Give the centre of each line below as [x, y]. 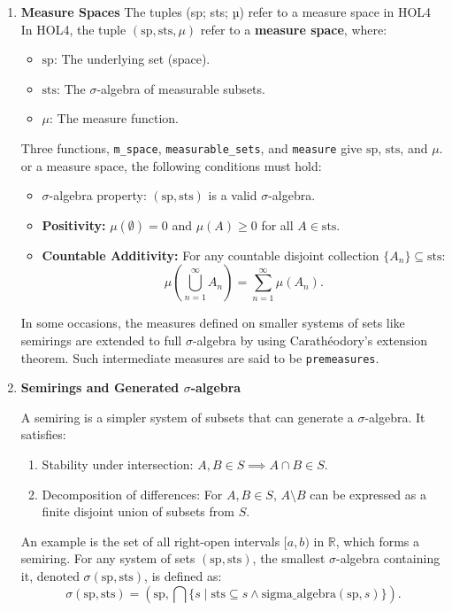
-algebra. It [395, 417]
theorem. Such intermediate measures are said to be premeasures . [200, 357]
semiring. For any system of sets [108, 558]
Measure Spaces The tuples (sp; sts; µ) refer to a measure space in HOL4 [226, 12]
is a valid [233, 195]
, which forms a [378, 541]
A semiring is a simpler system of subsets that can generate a [187, 417]
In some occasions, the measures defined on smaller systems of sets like [213, 323]
